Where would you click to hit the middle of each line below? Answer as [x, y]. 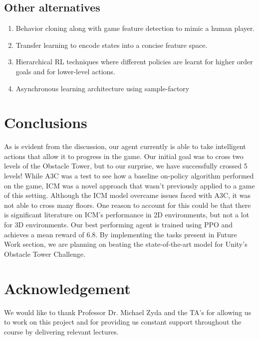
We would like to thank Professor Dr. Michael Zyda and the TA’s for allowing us [128, 312]
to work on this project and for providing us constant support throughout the [123, 322]
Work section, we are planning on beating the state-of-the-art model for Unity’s [126, 244]
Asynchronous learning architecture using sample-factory [103, 88]
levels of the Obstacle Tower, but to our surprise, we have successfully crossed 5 [126, 166]
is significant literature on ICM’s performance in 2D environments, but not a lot [127, 215]
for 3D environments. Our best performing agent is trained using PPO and [119, 225]
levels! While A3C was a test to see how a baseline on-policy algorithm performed [129, 176]
